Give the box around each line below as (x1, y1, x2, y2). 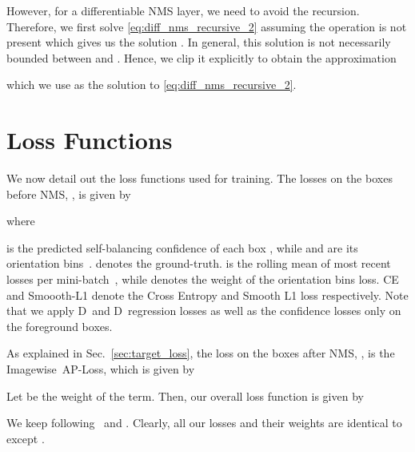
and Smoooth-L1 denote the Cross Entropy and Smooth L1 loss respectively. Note (6, 286, 409, 303)
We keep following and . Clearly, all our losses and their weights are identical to (6, 414, 402, 431)
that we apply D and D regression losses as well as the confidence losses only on (6, 302, 401, 319)
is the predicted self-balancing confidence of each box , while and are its (6, 239, 358, 256)
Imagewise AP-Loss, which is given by (6, 361, 195, 377)
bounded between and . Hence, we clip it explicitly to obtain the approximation (6, 49, 397, 66)
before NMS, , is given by (6, 185, 131, 202)
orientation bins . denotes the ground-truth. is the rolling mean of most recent (6, 255, 391, 272)
